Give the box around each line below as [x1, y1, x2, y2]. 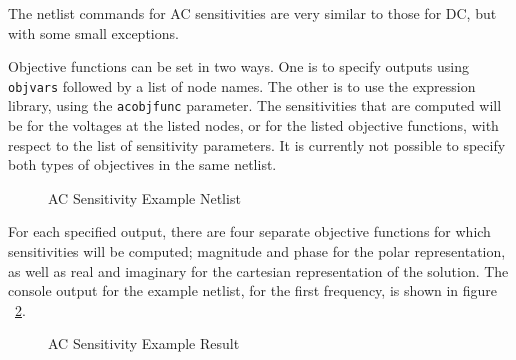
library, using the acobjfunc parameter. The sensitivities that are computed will [8, 95, 502, 116]
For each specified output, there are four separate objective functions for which [8, 221, 491, 242]
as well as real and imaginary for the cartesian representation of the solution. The [8, 260, 509, 281]
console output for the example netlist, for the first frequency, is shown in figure [8, 280, 498, 301]
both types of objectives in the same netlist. [8, 154, 277, 175]
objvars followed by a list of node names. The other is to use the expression [8, 75, 476, 96]
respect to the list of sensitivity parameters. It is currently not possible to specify [8, 134, 506, 155]
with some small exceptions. [8, 22, 179, 43]
